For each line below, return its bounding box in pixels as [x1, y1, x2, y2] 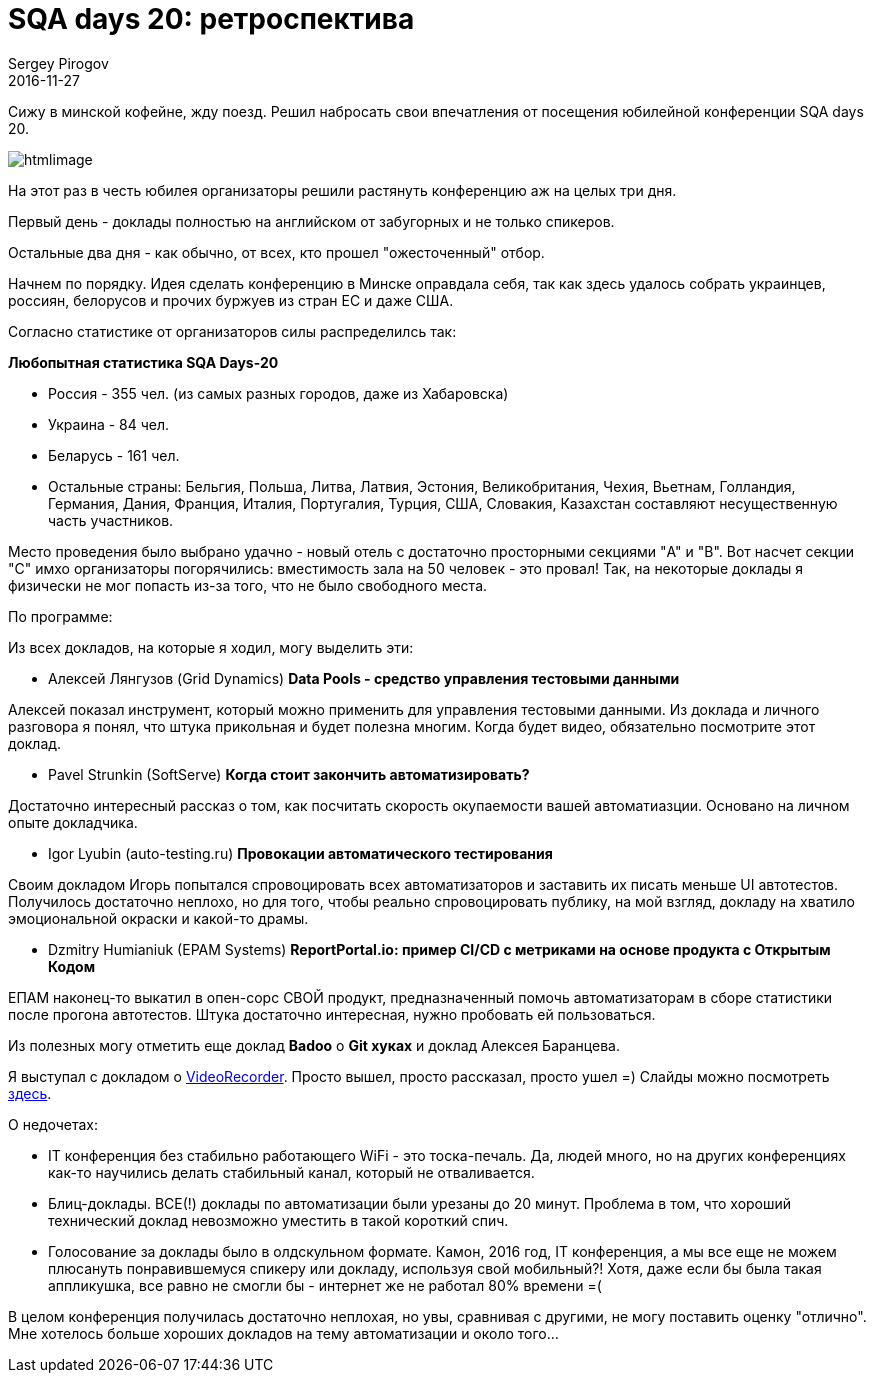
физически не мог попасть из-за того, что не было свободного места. [8, 576, 488, 594]
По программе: [8, 607, 113, 625]
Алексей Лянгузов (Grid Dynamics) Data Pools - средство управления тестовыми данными [48, 669, 680, 687]
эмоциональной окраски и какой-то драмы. [8, 909, 309, 927]
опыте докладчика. [8, 813, 138, 831]
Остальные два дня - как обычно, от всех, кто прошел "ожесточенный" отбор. [8, 243, 545, 261]
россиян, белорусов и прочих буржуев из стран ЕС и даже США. [8, 291, 454, 309]
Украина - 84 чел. [48, 415, 170, 433]
